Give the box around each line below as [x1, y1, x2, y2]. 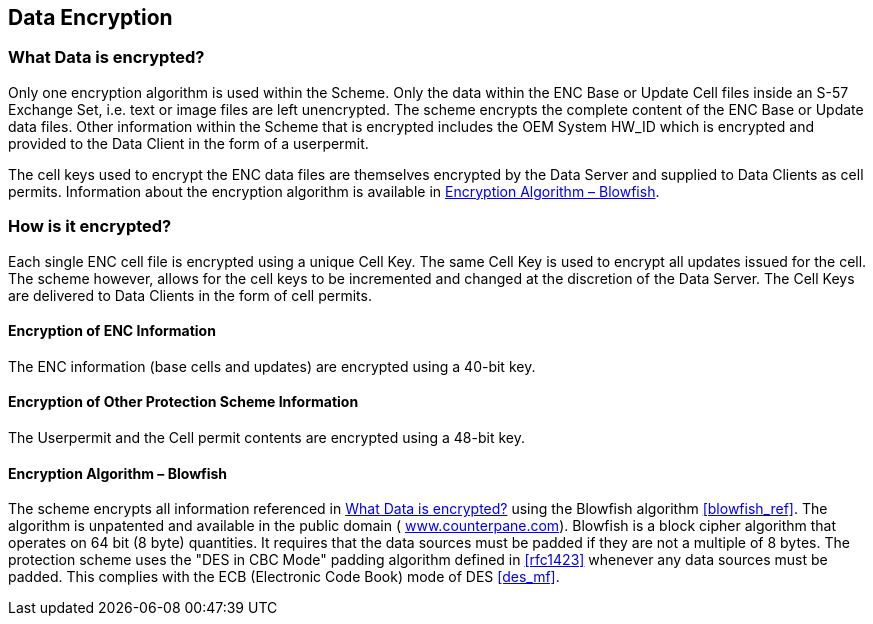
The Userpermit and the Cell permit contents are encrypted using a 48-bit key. [8, 428, 525, 446]
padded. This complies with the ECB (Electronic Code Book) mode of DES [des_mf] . [8, 568, 560, 586]
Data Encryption [8, 5, 173, 30]
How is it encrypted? [8, 216, 172, 237]
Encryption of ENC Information [8, 322, 216, 340]
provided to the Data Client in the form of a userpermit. [8, 134, 369, 152]
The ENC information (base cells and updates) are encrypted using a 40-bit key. [8, 357, 536, 375]
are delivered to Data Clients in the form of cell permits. [8, 286, 372, 304]
